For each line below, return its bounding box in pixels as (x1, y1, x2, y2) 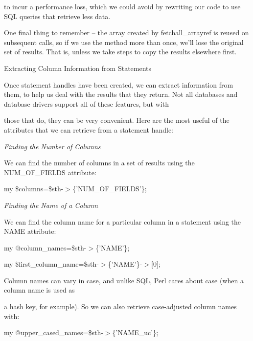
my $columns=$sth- (4, 183, 64, 194)
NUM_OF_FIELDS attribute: (4, 167, 96, 177)
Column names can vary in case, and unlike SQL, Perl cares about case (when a (4, 275, 244, 285)
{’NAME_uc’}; (112, 327, 159, 338)
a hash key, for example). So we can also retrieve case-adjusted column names (4, 301, 237, 312)
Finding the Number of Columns (4, 141, 101, 151)
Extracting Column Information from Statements (4, 63, 152, 73)
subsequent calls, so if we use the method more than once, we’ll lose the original (4, 37, 244, 47)
